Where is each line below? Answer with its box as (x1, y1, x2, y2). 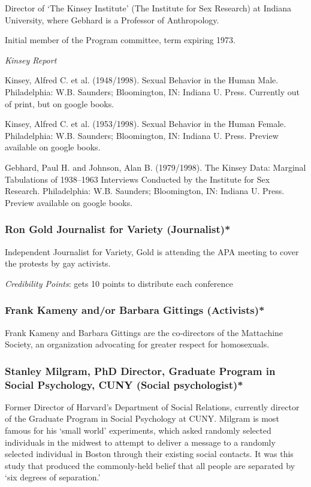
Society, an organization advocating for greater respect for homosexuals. (5, 338, 270, 350)
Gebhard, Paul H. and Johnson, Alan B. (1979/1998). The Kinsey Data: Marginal (5, 161, 306, 173)
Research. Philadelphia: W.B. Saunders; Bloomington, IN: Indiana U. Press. (5, 184, 285, 197)
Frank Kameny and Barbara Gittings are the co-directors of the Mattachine (5, 326, 283, 338)
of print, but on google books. (5, 97, 114, 110)
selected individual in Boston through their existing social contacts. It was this (5, 447, 294, 460)
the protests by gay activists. (5, 257, 111, 270)
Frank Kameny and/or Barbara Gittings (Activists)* (5, 303, 265, 317)
